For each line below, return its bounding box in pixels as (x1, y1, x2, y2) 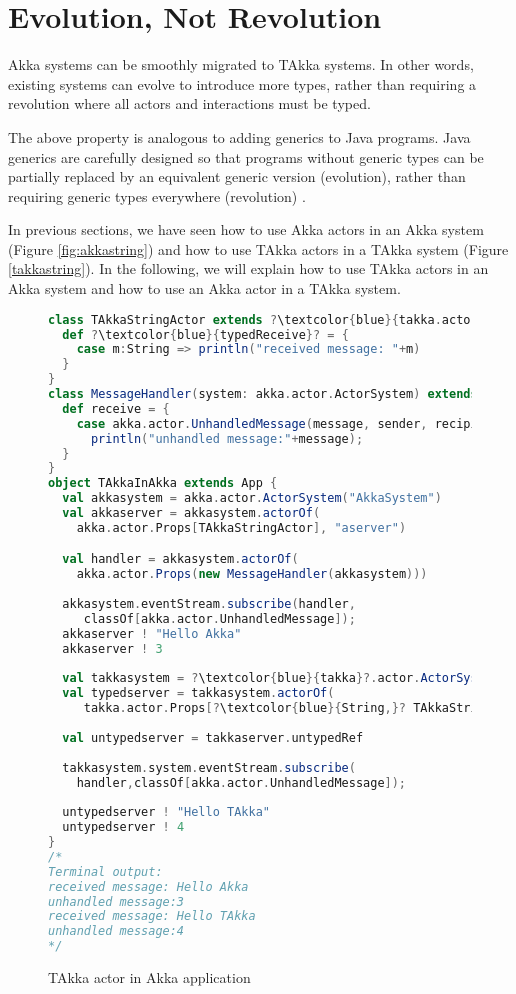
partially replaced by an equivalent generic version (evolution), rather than (8, 166, 466, 187)
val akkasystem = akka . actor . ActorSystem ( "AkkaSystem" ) (62, 491, 442, 506)
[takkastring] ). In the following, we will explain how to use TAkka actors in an (8, 258, 489, 279)
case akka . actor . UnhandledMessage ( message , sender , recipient (76, 416, 500, 431)
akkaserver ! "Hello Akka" (62, 626, 242, 641)
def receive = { (62, 401, 170, 416)
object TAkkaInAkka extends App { (48, 476, 278, 491)
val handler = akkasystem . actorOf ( (62, 552, 299, 567)
